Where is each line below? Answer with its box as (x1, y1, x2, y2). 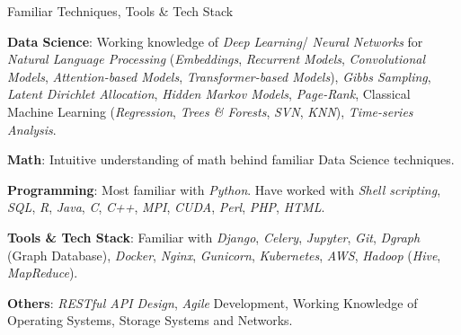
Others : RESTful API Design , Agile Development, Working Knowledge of (7, 293, 418, 312)
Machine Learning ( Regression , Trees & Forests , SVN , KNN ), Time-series (7, 101, 413, 120)
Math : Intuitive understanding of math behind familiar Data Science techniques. (7, 150, 455, 169)
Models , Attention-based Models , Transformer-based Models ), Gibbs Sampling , (7, 66, 431, 85)
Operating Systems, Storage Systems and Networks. (7, 311, 293, 330)
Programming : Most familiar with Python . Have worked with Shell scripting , (7, 180, 441, 198)
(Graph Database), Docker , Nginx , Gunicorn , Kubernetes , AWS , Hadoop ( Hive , (7, 245, 441, 264)
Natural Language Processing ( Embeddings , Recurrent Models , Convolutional (7, 49, 425, 68)
